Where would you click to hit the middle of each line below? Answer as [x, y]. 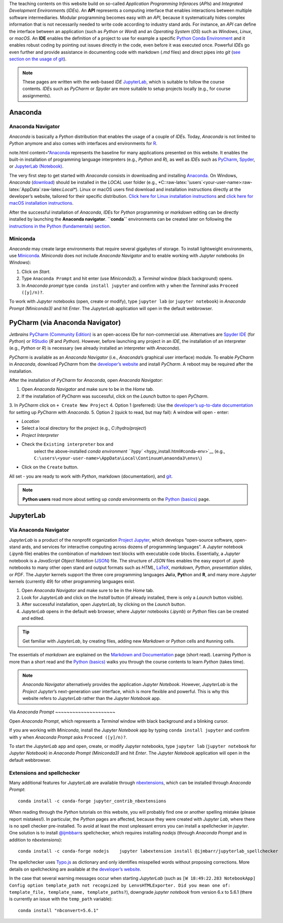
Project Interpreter [40, 435]
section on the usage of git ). [38, 59]
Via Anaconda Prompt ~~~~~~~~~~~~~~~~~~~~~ [62, 712]
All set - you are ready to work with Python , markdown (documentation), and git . [91, 476]
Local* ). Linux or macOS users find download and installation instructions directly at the [152, 189]
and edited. [33, 618]
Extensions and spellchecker [44, 773]
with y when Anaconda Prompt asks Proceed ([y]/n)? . [68, 737]
